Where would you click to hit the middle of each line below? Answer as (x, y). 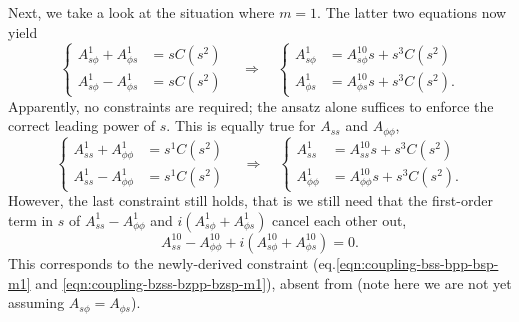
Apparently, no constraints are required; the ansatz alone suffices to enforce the (251, 105)
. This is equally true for (241, 125)
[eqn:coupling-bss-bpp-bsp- (417, 262)
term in (31, 219)
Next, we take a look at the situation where (141, 12)
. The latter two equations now (412, 12)
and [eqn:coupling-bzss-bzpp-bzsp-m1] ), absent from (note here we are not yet (273, 282)
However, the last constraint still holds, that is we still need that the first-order (250, 200)
